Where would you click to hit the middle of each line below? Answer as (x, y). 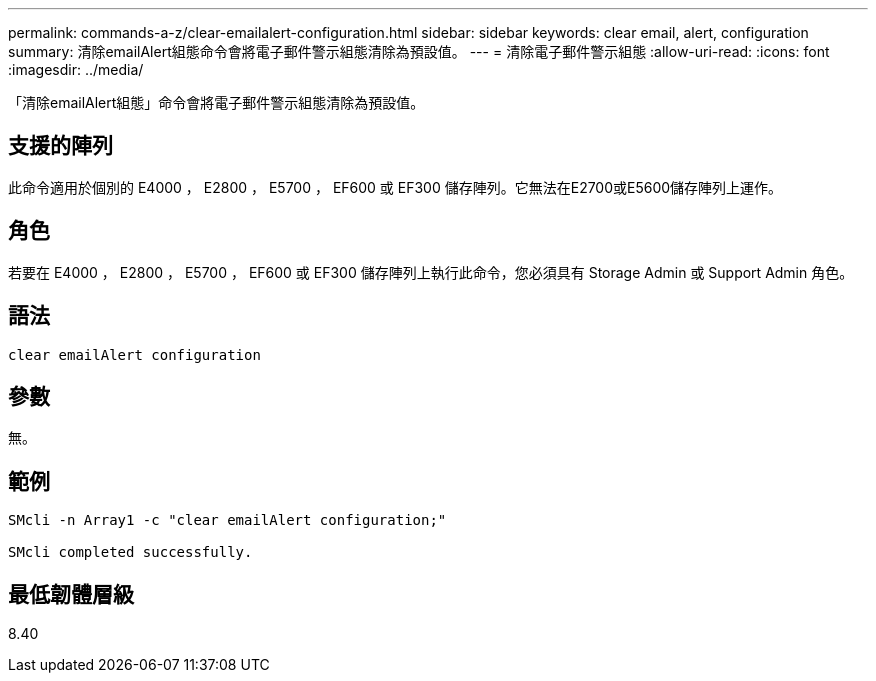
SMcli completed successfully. (130, 552)
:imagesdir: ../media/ (76, 69)
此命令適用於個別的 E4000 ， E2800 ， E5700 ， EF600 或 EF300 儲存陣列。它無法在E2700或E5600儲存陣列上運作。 (395, 187)
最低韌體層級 (71, 594)
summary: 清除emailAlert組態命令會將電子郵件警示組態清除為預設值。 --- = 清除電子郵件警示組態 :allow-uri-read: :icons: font (419, 51)
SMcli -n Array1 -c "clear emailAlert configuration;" (227, 520)
